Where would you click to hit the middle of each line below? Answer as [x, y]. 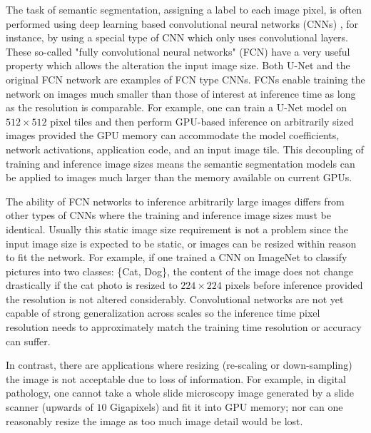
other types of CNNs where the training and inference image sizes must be [168, 215]
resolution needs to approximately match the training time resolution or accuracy [184, 327]
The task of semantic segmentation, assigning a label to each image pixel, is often [184, 9]
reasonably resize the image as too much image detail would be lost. [154, 421]
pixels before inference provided [294, 285]
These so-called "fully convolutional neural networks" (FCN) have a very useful [178, 51]
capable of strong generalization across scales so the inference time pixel [163, 313]
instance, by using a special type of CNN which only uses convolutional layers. [177, 37]
